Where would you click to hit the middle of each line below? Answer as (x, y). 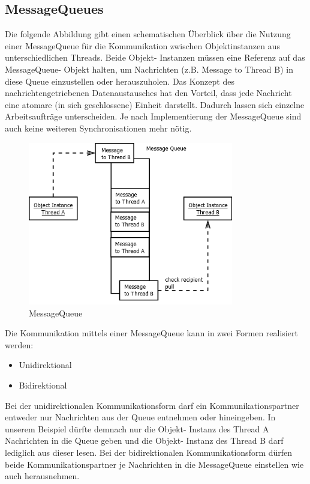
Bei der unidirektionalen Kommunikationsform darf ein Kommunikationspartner (152, 405)
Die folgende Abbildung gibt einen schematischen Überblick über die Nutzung (148, 34)
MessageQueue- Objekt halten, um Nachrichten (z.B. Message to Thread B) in (149, 69)
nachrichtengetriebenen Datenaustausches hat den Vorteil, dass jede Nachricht (148, 93)
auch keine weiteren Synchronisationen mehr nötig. (98, 128)
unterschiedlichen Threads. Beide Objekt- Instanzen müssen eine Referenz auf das (155, 57)
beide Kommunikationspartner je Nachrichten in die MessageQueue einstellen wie (154, 464)
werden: (19, 344)
